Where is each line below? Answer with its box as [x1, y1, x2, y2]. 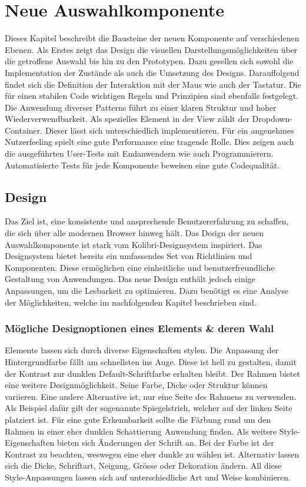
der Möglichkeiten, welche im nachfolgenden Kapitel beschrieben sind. [5, 296, 257, 308]
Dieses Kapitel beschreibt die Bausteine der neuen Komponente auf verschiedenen [5, 32, 300, 44]
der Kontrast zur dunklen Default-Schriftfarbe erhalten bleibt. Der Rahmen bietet [5, 367, 300, 379]
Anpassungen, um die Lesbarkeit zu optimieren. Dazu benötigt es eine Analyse [5, 284, 288, 297]
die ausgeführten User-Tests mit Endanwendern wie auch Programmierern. [5, 147, 274, 160]
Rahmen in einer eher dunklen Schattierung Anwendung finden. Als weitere [5, 425, 277, 437]
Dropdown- [252, 112, 292, 125]
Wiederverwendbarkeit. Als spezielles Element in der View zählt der [5, 112, 250, 125]
